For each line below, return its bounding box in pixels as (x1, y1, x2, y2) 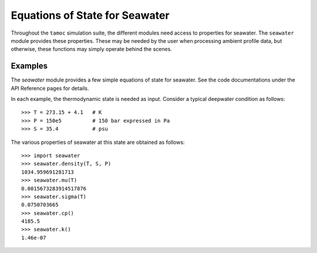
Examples (11, 61, 48, 71)
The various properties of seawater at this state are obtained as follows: (11, 139, 185, 146)
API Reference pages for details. (11, 85, 89, 92)
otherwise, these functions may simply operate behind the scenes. (11, 46, 173, 53)
